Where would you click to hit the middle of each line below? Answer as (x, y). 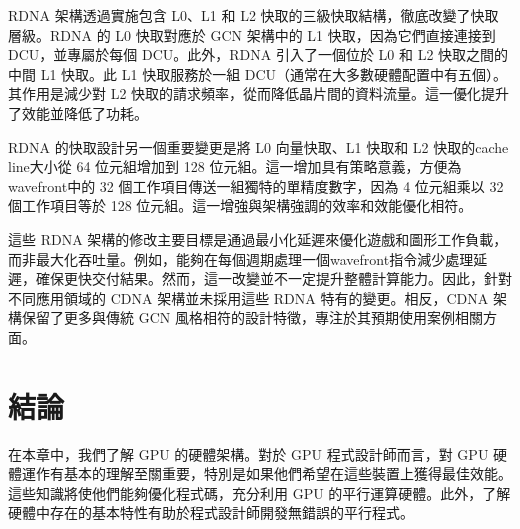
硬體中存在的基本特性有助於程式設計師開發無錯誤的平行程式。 (211, 512)
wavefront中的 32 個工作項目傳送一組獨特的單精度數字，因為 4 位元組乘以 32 (256, 185)
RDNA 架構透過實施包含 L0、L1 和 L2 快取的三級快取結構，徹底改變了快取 (253, 15)
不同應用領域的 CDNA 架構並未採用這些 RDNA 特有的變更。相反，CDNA (248, 297)
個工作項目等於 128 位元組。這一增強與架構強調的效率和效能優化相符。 (240, 205)
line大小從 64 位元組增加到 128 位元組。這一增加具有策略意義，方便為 (235, 166)
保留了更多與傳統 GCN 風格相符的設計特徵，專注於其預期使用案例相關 (252, 317)
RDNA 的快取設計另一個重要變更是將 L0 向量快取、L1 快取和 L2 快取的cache (258, 146)
